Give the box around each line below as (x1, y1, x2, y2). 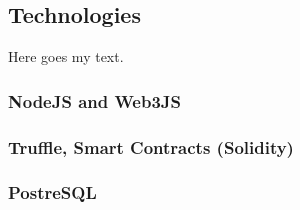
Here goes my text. (8, 46, 124, 67)
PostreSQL (8, 180, 97, 205)
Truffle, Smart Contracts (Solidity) (8, 134, 294, 159)
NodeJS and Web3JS (8, 88, 182, 113)
